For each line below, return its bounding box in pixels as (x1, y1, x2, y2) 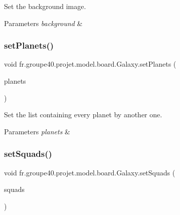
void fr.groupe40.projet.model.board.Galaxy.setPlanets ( (4, 59, 176, 69)
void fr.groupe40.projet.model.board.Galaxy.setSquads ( (4, 167, 175, 177)
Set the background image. (4, 1, 86, 11)
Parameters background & (4, 18, 83, 28)
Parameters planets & (4, 126, 70, 136)
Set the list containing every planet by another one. (4, 109, 162, 120)
